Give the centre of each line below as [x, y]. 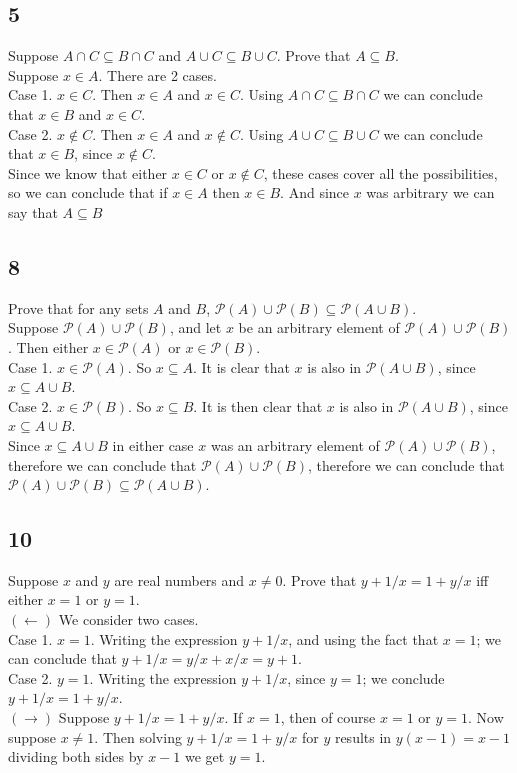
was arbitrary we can [430, 192]
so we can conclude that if [88, 192]
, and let [195, 327]
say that [33, 211]
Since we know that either [88, 172]
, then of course [328, 717]
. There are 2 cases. [157, 74]
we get [204, 756]
